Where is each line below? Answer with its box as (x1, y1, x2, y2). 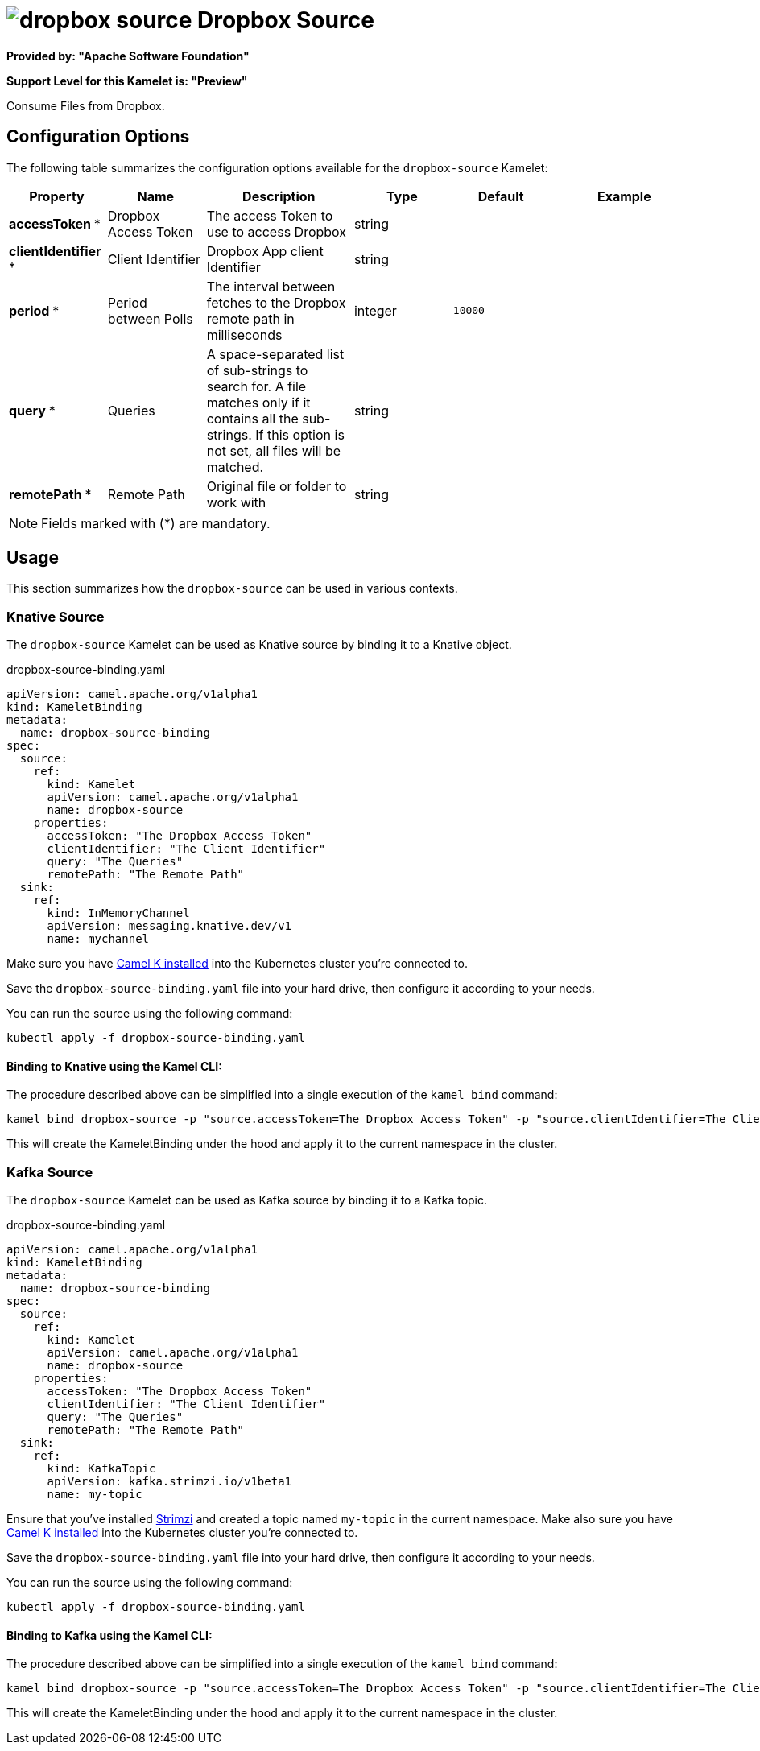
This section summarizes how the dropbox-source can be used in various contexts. (6, 581, 458, 596)
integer (353, 302, 397, 319)
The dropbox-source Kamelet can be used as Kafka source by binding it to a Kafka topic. (6, 1193, 488, 1208)
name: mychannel (47, 932, 150, 946)
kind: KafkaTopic (47, 1462, 156, 1476)
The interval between (206, 278, 336, 295)
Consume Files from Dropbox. (6, 98, 165, 113)
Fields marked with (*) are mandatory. (41, 514, 271, 531)
